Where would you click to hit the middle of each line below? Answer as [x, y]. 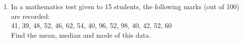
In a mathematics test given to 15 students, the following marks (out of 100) [125, 6]
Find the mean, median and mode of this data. [81, 35]
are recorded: [30, 16]
